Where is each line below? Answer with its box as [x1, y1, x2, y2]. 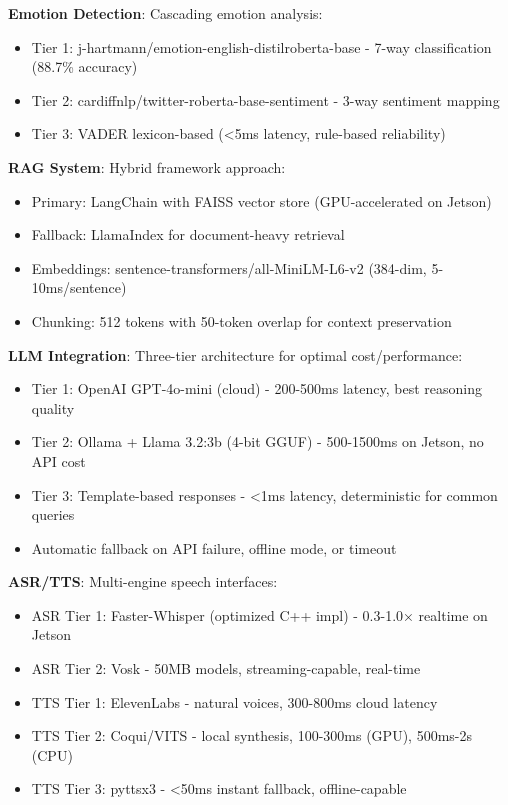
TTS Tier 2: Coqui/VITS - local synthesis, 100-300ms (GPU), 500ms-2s [31, 725, 472, 746]
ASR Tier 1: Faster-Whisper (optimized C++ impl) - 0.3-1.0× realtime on [31, 604, 488, 625]
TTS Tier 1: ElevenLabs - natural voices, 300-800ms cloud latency [31, 691, 438, 712]
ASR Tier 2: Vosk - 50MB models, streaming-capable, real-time [31, 658, 421, 679]
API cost [31, 450, 86, 471]
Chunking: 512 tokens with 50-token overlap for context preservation [31, 310, 452, 331]
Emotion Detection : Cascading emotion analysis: [8, 3, 323, 23]
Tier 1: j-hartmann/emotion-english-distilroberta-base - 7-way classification [31, 36, 492, 57]
